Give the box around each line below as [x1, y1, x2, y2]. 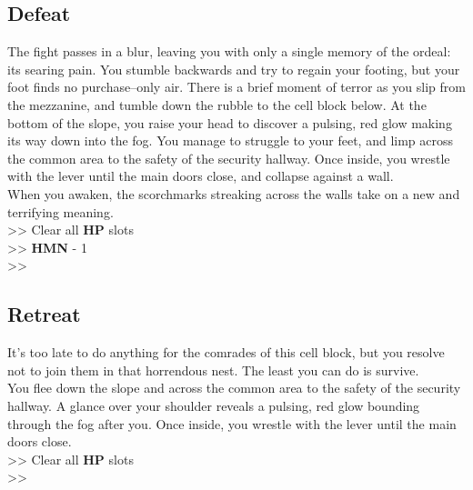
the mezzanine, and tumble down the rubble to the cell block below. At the [7, 95, 427, 114]
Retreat [7, 300, 81, 328]
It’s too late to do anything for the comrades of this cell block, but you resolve [7, 343, 445, 362]
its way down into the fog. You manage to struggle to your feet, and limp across [7, 131, 454, 150]
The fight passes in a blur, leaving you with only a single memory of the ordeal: [7, 42, 451, 61]
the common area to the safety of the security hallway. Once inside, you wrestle [7, 148, 450, 167]
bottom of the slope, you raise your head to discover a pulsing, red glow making [7, 113, 452, 132]
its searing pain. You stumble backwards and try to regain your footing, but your [7, 59, 460, 78]
